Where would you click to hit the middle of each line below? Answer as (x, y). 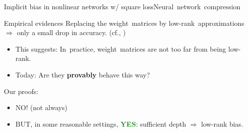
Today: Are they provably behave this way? (83, 74)
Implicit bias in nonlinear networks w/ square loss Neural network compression (122, 6)
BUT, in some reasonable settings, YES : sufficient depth (101, 123)
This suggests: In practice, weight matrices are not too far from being (121, 48)
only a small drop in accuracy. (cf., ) (71, 32)
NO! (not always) (41, 107)
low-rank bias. (222, 123)
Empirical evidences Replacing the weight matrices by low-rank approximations (124, 23)
